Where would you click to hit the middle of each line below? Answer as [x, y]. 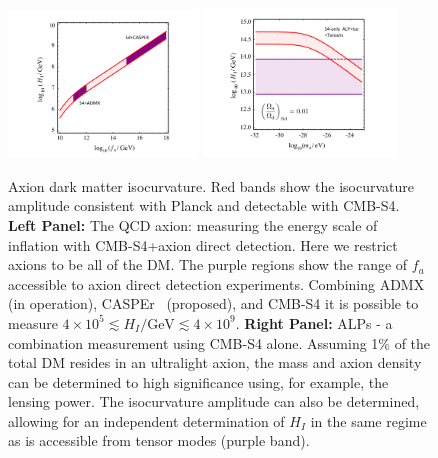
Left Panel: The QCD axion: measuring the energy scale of [193, 224]
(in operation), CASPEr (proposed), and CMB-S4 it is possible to [213, 303]
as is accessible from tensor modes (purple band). [159, 440]
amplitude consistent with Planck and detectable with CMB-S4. [204, 205]
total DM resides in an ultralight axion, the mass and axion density [215, 362]
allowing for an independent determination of [146, 420]
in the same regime [368, 420]
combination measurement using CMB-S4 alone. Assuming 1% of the [219, 342]
